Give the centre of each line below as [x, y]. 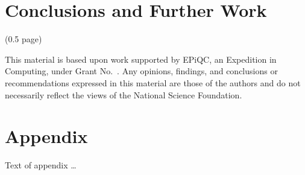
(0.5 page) [24, 39]
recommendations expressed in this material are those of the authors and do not [153, 82]
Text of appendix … [41, 165]
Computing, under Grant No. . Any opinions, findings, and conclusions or [141, 71]
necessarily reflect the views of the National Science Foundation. [124, 94]
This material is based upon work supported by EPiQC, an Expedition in [141, 59]
